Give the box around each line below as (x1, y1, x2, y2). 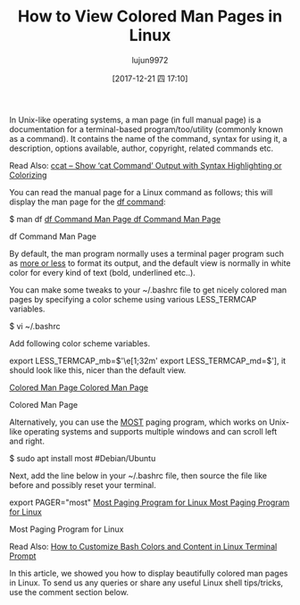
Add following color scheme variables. (9, 337, 150, 349)
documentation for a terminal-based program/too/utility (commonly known (9, 123, 284, 135)
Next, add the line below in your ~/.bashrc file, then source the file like (9, 470, 268, 481)
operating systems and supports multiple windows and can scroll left (23, 426, 278, 436)
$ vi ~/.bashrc (9, 320, 61, 331)
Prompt (9, 551, 37, 561)
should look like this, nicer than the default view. (9, 364, 187, 376)
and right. (9, 435, 45, 446)
